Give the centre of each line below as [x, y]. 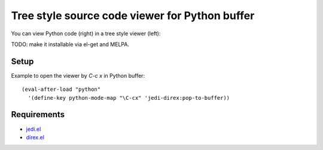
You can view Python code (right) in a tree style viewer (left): [86, 33]
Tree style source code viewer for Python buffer [133, 16]
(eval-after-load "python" [61, 89]
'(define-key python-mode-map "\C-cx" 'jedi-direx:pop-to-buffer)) [129, 98]
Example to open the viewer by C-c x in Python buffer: [78, 75]
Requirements [38, 114]
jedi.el [33, 129]
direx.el [35, 137]
